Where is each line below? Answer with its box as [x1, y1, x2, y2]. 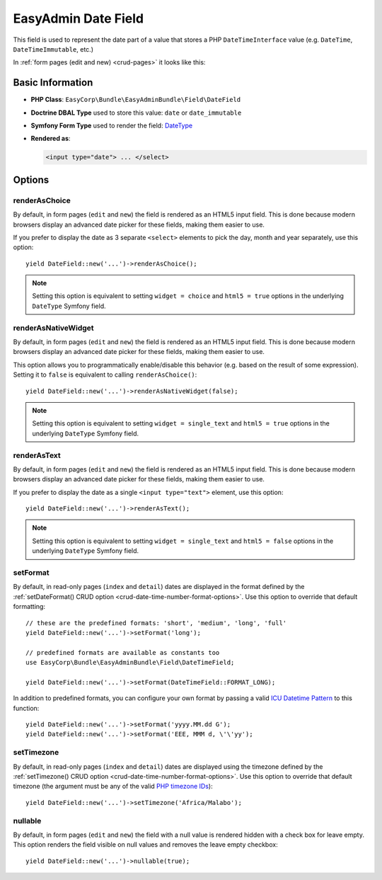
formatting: [13, 602, 46, 611]
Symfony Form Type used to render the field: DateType [30, 121, 193, 130]
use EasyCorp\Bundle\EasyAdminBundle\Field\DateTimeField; [25, 658, 235, 667]
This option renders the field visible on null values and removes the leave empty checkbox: [13, 840, 279, 849]
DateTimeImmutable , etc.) [13, 45, 94, 53]
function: [13, 704, 40, 712]
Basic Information [13, 76, 93, 88]
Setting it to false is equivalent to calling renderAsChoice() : [13, 370, 197, 379]
